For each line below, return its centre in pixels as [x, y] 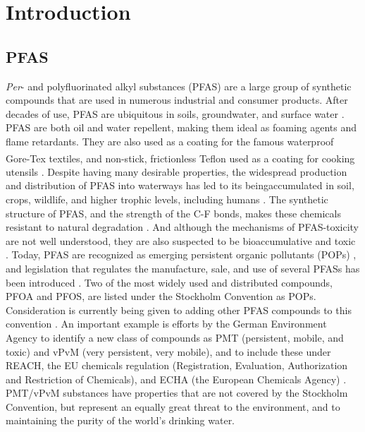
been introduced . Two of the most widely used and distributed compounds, [169, 282]
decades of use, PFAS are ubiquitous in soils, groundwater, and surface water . [175, 113]
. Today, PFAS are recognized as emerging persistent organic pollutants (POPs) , [181, 254]
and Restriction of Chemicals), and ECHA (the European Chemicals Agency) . [176, 379]
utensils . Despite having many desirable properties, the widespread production [177, 171]
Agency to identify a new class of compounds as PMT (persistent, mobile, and [175, 337]
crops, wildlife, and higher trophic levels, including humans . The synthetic [167, 199]
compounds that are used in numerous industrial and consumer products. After [177, 100]
